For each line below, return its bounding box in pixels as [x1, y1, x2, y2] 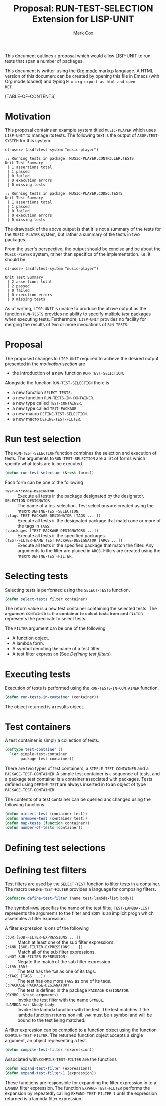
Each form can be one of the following [5, 479, 83, 485]
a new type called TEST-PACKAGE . [12, 405, 78, 411]
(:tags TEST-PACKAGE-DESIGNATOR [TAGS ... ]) [5, 513, 101, 518]
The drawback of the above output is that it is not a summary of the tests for [5, 226, 161, 232]
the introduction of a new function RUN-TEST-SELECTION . [12, 370, 124, 376]
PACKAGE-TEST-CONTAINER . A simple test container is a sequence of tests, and [5, 770, 160, 777]
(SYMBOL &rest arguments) [5, 993, 58, 998]
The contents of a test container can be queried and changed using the [5, 796, 151, 802]
